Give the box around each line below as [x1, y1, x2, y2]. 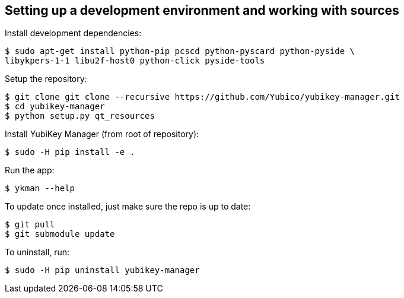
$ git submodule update [5, 229, 115, 239]
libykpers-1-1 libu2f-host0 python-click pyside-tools [5, 56, 265, 66]
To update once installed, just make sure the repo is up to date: [5, 201, 251, 212]
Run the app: [5, 165, 55, 176]
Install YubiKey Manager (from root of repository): [5, 129, 199, 140]
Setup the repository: [5, 74, 87, 84]
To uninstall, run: [5, 247, 69, 258]
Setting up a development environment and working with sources [5, 3, 399, 18]
